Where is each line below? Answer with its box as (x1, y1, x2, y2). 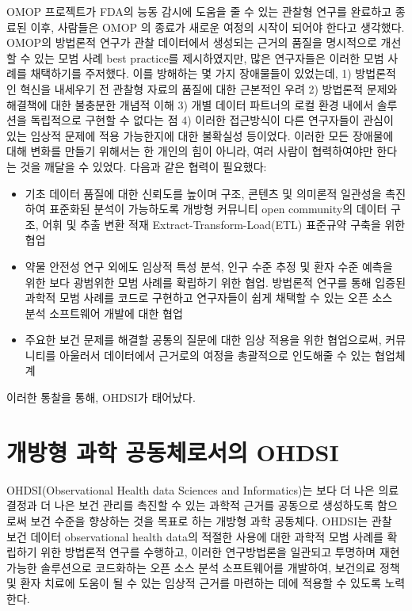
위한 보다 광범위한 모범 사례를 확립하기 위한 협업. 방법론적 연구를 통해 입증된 (25, 273, 406, 290)
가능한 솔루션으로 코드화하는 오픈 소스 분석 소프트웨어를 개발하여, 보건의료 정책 (6, 559, 400, 575)
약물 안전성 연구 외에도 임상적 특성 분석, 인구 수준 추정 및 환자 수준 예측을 (25, 258, 393, 274)
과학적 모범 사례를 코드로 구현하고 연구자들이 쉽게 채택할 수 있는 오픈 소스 (25, 289, 393, 306)
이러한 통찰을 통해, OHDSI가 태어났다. (6, 389, 196, 406)
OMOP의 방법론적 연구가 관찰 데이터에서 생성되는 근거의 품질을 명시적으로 (6, 34, 377, 51)
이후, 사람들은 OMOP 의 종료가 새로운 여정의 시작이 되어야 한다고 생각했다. (30, 18, 405, 35)
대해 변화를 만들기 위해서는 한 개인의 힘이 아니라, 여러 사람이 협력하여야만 (6, 143, 373, 159)
